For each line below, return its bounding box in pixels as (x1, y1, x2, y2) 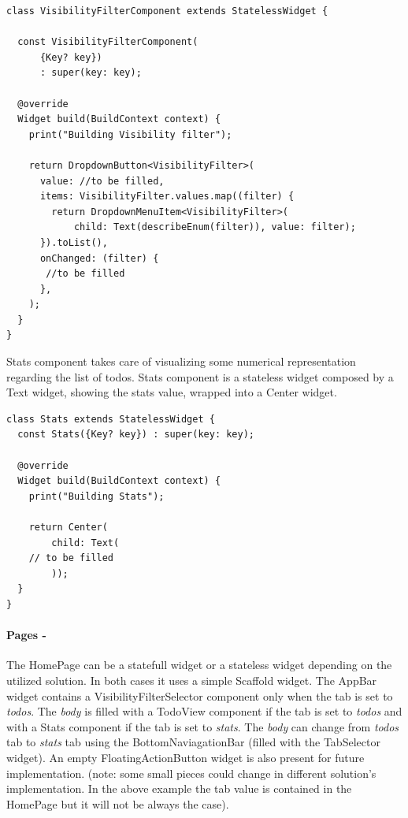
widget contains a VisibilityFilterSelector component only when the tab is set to (6, 687, 393, 704)
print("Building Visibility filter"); (28, 128, 232, 140)
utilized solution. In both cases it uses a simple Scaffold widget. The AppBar (6, 671, 377, 688)
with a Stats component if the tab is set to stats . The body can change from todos (6, 718, 399, 734)
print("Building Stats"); (28, 490, 165, 502)
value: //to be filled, (39, 175, 165, 187)
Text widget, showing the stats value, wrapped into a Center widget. (6, 384, 337, 400)
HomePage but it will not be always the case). (6, 795, 229, 812)
